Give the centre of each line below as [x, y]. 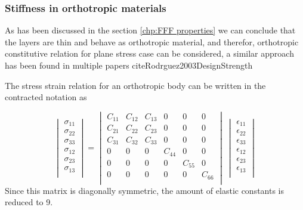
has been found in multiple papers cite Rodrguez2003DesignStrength [129, 65]
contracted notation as [46, 97]
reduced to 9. [29, 202]
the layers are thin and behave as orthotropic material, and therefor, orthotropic [152, 41]
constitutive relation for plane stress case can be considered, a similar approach [149, 53]
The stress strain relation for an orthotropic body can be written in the [135, 85]
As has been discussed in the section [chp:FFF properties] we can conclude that [150, 30]
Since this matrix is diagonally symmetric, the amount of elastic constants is [145, 190]
